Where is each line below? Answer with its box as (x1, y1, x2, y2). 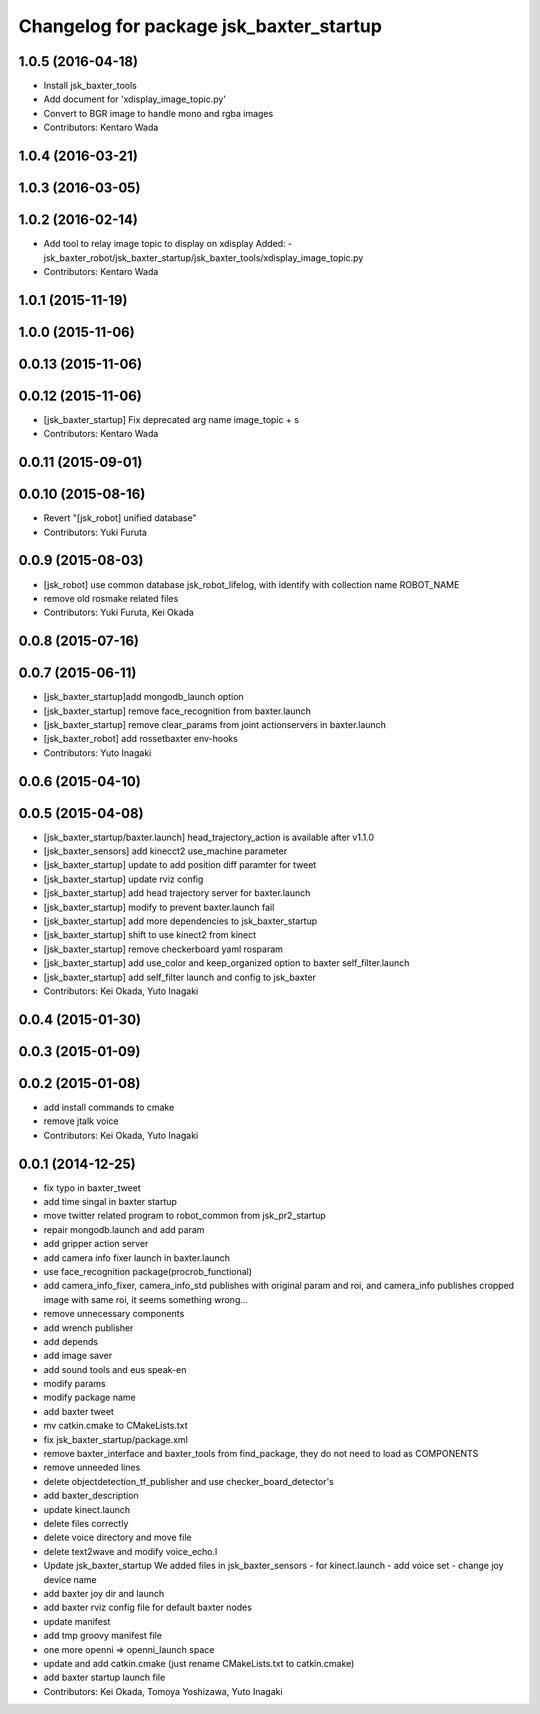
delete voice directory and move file (43, 1531, 192, 1544)
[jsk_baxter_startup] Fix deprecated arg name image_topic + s (43, 413, 300, 425)
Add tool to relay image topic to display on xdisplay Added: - (43, 238, 293, 250)
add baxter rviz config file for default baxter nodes (43, 1601, 252, 1614)
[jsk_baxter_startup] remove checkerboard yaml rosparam (43, 943, 284, 955)
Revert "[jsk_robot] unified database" (43, 512, 197, 524)
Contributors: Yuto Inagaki (43, 746, 152, 759)
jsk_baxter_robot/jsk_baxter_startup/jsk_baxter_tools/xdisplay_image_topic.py (43, 251, 364, 264)
